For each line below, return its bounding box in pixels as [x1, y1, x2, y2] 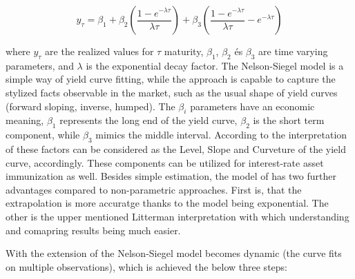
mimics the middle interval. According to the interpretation [95, 127, 347, 142]
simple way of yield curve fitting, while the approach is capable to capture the [6, 72, 336, 86]
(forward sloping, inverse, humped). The [6, 99, 175, 113]
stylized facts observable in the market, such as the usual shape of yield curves [6, 85, 338, 99]
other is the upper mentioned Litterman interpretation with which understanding [6, 209, 349, 223]
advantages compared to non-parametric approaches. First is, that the [6, 182, 302, 196]
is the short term [253, 113, 325, 127]
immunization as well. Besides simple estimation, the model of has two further [6, 169, 337, 183]
